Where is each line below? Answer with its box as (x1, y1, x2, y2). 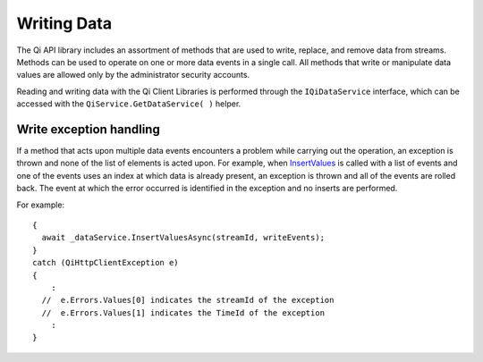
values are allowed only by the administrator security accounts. (16, 70, 250, 80)
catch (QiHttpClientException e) (32, 257, 179, 268)
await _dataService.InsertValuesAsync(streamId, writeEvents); (41, 232, 326, 243)
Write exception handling (16, 122, 160, 137)
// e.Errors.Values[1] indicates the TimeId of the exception (41, 307, 326, 317)
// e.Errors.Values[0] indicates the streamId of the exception (41, 295, 335, 306)
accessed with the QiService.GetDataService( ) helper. (16, 98, 241, 109)
